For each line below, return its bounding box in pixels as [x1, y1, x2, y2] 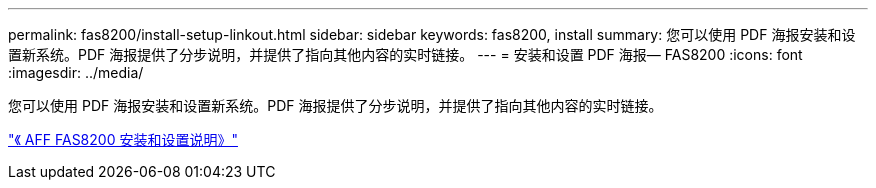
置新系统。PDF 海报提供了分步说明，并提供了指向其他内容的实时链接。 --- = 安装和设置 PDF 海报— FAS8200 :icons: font [8, 46, 803, 63]
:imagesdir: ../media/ [8, 64, 144, 81]
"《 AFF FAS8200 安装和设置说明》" [8, 131, 238, 148]
